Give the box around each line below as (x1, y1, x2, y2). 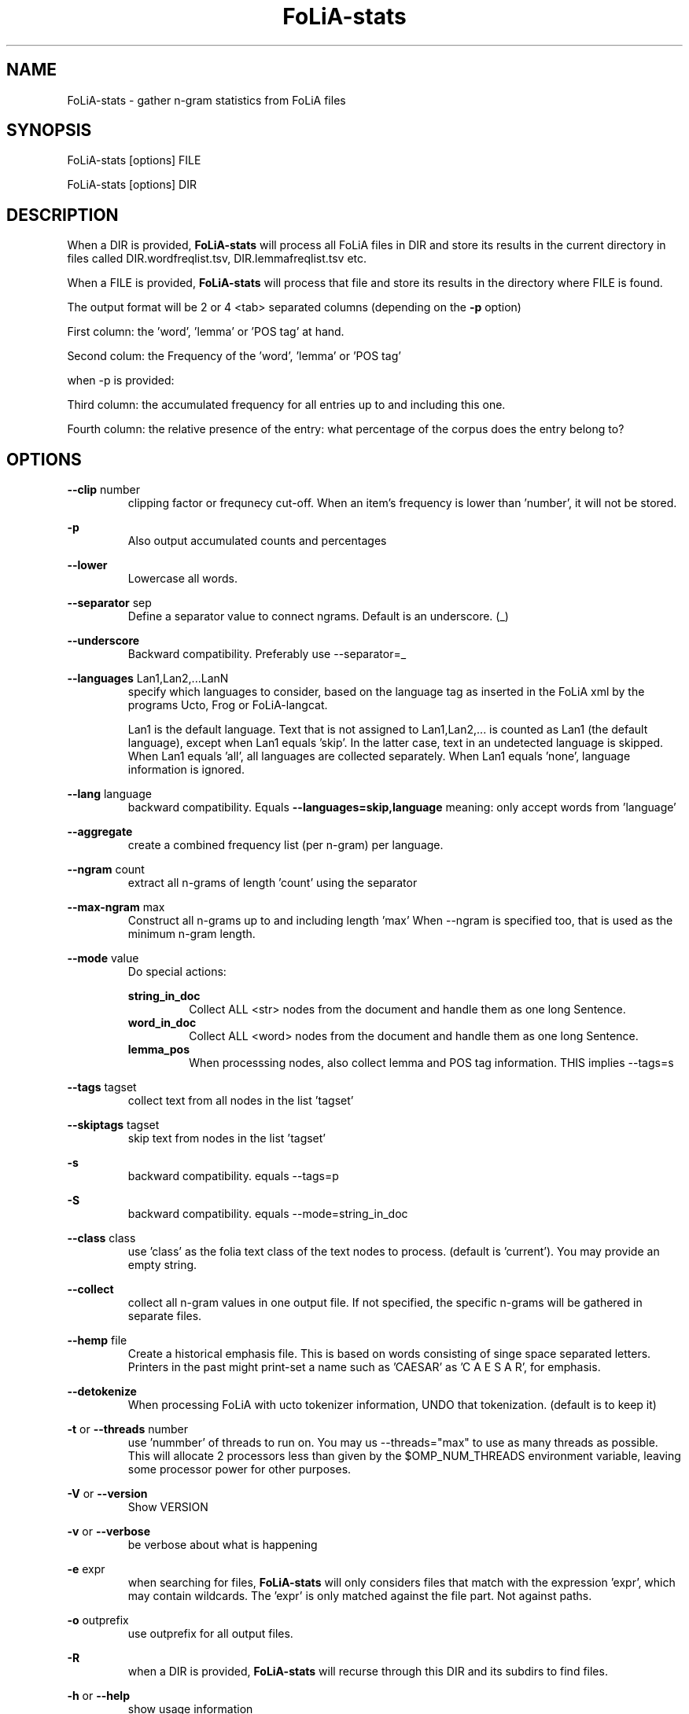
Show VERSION (127, 1500, 208, 1514)
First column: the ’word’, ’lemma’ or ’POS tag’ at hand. (67, 325, 344, 339)
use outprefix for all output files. (127, 1627, 293, 1641)
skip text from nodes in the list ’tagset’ (127, 1131, 326, 1146)
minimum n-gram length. (127, 927, 256, 941)
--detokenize (67, 1385, 137, 1399)
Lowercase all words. (127, 572, 238, 586)
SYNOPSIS (6, 120, 92, 141)
